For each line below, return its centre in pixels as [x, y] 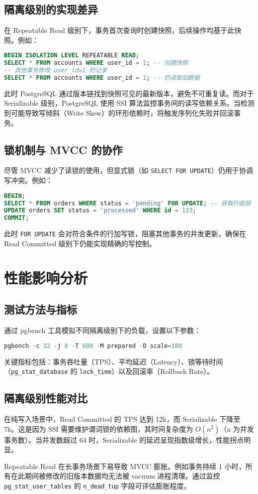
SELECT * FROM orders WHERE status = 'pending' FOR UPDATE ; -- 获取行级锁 [128, 203]
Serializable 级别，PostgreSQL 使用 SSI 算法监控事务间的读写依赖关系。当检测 [129, 103]
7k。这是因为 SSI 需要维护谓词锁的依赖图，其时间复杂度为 [99, 428]
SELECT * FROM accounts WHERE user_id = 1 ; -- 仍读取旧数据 [102, 78]
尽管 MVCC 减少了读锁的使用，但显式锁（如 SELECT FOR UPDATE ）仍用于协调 [129, 170]
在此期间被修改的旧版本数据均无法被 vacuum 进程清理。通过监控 [115, 476]
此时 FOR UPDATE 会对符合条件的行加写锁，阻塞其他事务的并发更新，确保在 [125, 234]
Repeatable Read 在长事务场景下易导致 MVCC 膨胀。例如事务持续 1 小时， [125, 466]
